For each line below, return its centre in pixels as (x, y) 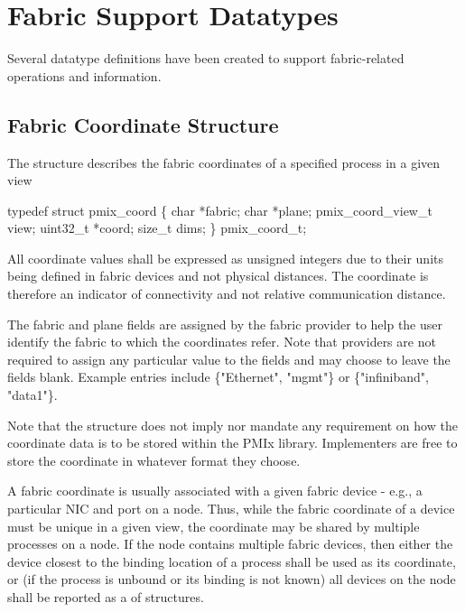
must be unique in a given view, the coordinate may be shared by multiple (214, 526)
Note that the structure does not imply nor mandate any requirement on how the (232, 425)
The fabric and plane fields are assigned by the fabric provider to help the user (225, 324)
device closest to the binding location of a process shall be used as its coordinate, (232, 561)
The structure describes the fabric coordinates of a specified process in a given (224, 162)
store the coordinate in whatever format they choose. (154, 460)
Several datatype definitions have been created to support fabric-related (206, 58)
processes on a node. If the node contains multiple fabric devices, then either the (230, 544)
